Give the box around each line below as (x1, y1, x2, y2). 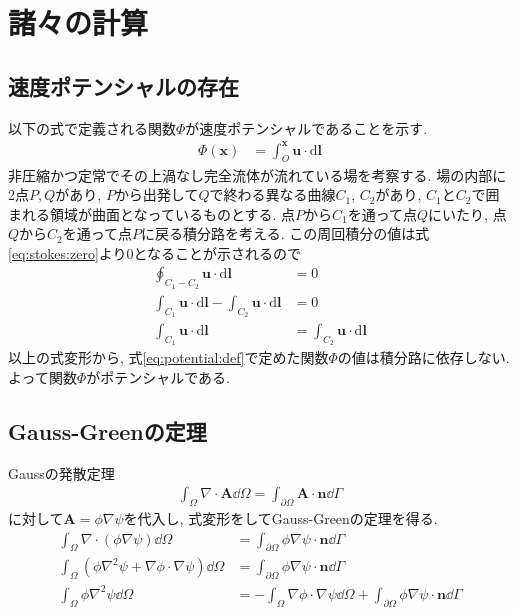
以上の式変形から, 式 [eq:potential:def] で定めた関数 (8, 347, 329, 368)
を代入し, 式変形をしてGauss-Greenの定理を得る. (123, 507, 438, 528)
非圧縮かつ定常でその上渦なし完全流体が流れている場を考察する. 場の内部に (8, 164, 507, 185)
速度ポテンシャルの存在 (8, 70, 239, 101)
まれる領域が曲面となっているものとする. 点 (8, 203, 296, 224)
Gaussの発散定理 (8, 462, 115, 483)
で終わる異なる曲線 (209, 184, 336, 205)
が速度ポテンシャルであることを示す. (185, 117, 428, 138)
